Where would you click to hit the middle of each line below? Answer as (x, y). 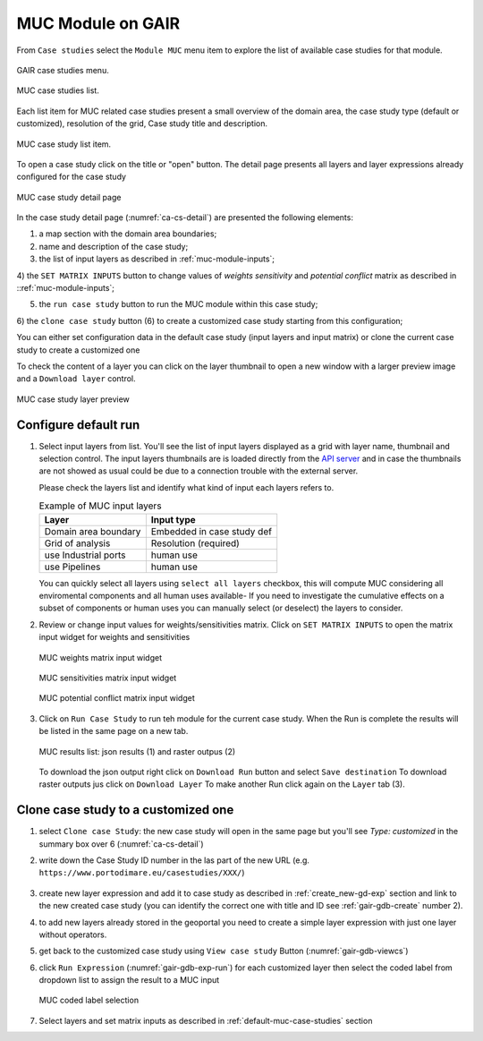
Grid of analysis (77, 543)
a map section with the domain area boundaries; (128, 234)
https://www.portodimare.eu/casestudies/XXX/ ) (142, 873)
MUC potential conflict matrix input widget (117, 698)
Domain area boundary (93, 531)
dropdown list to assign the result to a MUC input (129, 980)
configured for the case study (72, 177)
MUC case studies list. (58, 90)
